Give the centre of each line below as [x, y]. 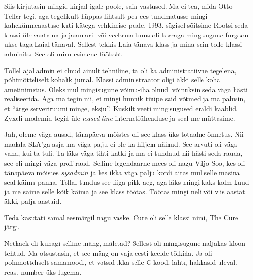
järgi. [12, 227]
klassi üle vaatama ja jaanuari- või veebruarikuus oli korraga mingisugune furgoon [126, 34]
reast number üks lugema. [43, 271]
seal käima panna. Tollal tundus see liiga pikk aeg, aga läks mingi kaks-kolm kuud [127, 182]
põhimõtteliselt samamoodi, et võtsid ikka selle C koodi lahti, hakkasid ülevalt [121, 262]
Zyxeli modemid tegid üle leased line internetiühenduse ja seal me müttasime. [120, 118]
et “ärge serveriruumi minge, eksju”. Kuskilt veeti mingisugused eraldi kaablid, [121, 108]
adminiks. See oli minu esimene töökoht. [64, 53]
